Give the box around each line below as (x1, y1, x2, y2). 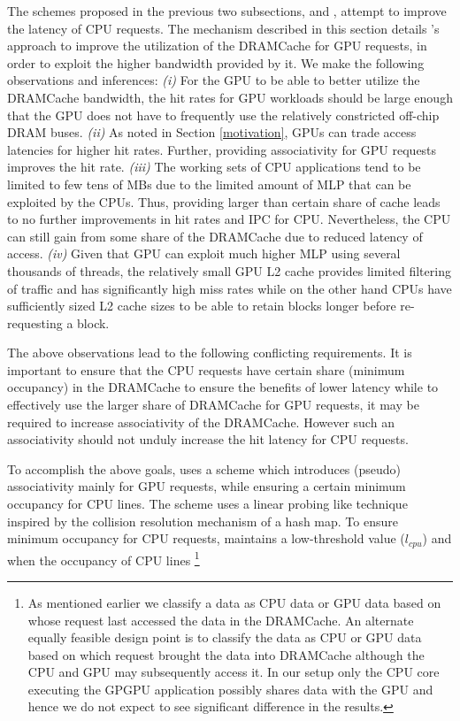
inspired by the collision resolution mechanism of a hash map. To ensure (7, 511, 398, 530)
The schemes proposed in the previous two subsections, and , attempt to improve (7, 2, 447, 19)
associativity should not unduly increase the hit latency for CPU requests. (7, 430, 409, 449)
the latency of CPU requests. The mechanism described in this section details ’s (7, 19, 440, 37)
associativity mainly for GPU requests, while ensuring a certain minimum (7, 477, 406, 495)
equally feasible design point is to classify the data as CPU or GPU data (27, 628, 422, 647)
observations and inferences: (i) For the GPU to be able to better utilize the (7, 71, 420, 89)
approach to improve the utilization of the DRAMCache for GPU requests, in (7, 36, 427, 55)
